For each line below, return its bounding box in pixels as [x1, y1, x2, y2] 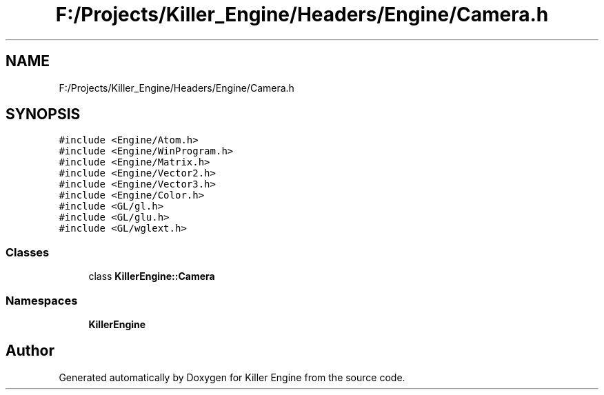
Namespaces [6, 293, 78, 307]
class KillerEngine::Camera [88, 270, 215, 283]
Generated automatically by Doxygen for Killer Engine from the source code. [59, 371, 405, 383]
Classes [6, 245, 50, 259]
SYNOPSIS [6, 105, 81, 123]
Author [6, 342, 54, 360]
